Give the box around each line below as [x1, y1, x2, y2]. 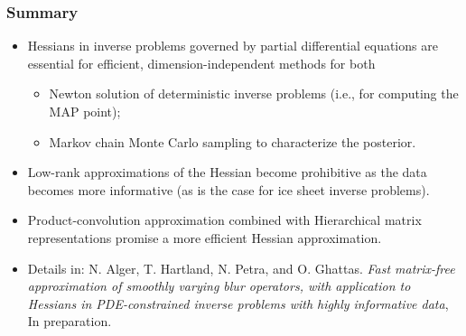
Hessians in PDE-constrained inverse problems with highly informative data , [27, 294, 449, 313]
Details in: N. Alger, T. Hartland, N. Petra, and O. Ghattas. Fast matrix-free [27, 258, 455, 277]
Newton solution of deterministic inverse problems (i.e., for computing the [49, 84, 459, 103]
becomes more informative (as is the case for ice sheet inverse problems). [27, 180, 430, 199]
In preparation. [27, 312, 112, 331]
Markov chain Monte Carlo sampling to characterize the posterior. [49, 132, 416, 151]
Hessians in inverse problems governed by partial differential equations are [27, 36, 438, 55]
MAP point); [49, 102, 121, 120]
